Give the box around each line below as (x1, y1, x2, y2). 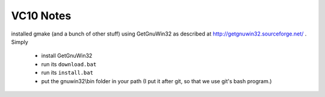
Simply (11, 38, 28, 45)
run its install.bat (41, 69, 93, 77)
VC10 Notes (11, 9, 72, 22)
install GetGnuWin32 (41, 52, 93, 60)
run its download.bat (41, 60, 97, 67)
